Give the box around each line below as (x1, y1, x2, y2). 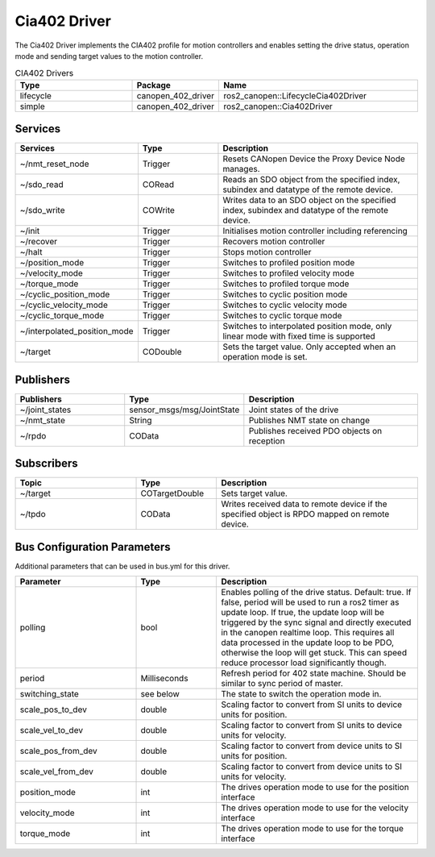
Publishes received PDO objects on (248, 425, 383, 436)
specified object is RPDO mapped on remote (221, 509, 390, 520)
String (129, 414, 152, 426)
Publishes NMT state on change (248, 414, 371, 426)
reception (248, 435, 285, 447)
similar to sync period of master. (221, 678, 344, 689)
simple (19, 101, 46, 112)
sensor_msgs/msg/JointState (129, 404, 240, 415)
